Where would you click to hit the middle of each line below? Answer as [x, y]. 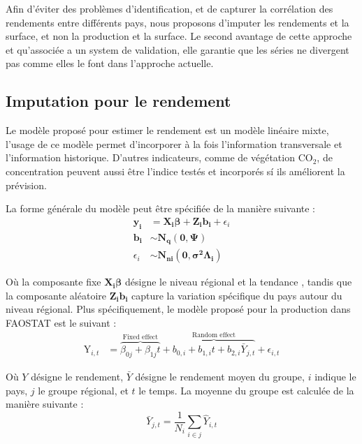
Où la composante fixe [53, 282]
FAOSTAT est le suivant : [61, 322]
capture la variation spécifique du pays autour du [237, 295]
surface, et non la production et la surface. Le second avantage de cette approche [179, 36]
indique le [335, 376]
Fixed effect [140, 338]
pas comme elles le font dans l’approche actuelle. [110, 63]
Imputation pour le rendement [118, 101]
